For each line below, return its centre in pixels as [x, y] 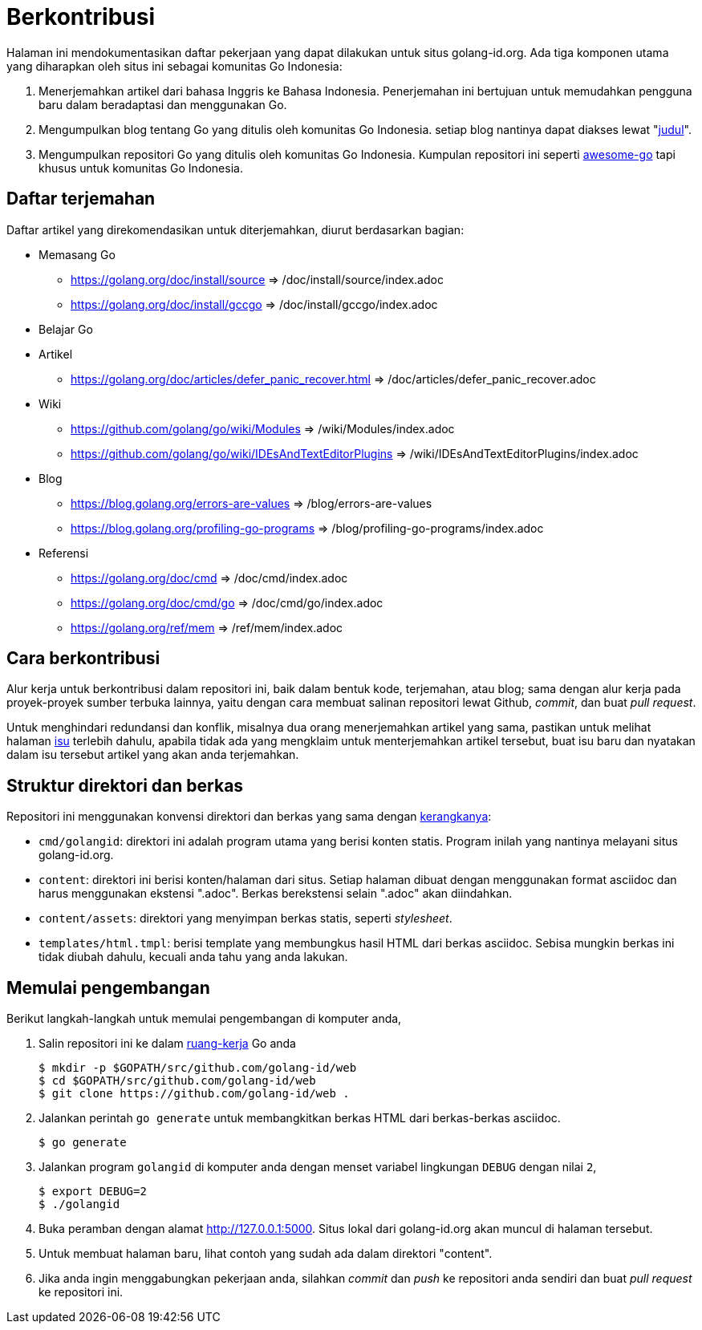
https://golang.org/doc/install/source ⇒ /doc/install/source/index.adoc [257, 279]
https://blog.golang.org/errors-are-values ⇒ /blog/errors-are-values [252, 503]
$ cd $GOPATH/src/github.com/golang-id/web [177, 1081]
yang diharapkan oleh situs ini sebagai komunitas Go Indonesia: [174, 66]
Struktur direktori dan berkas [125, 785]
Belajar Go [66, 329]
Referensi [64, 553]
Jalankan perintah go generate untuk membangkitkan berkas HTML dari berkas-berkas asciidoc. [300, 1118]
